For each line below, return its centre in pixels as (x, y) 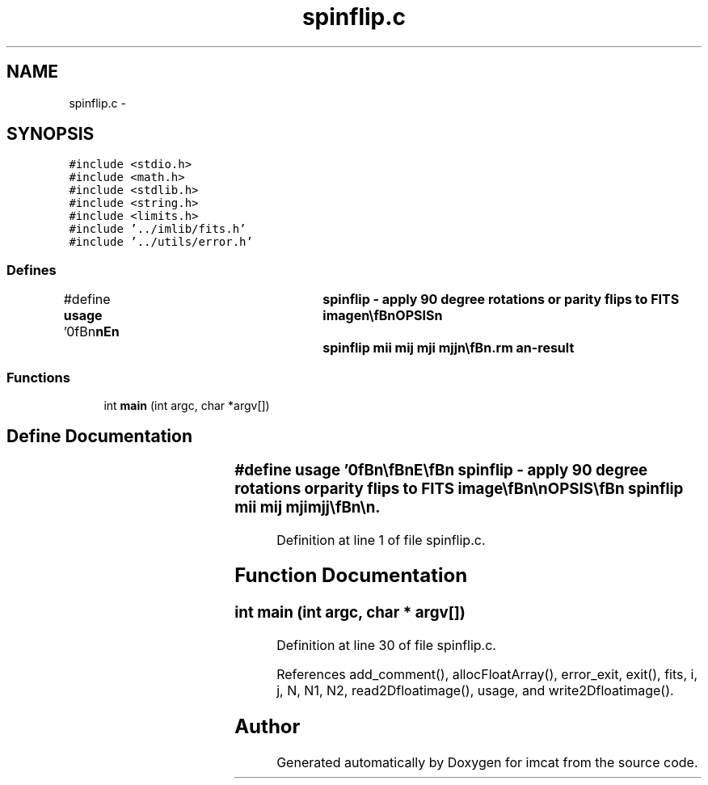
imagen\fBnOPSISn (383, 316)
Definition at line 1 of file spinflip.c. (381, 540)
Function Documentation (351, 576)
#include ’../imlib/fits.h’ (158, 229)
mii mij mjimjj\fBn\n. (308, 507)
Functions (38, 377)
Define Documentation (99, 437)
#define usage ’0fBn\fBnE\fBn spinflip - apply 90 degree (441, 470)
